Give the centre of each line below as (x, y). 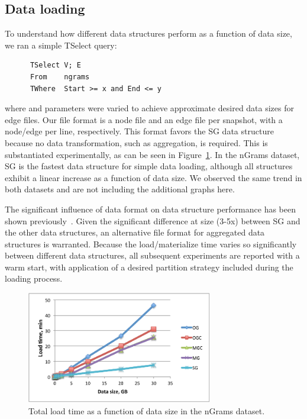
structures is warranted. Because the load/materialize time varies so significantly (151, 244)
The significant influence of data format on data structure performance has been (150, 209)
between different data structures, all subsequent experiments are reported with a (152, 255)
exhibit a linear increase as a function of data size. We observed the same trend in (153, 177)
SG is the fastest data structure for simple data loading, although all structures (149, 166)
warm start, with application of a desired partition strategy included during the (149, 267)
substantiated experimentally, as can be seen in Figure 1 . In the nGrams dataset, (152, 154)
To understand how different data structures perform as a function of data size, (148, 33)
